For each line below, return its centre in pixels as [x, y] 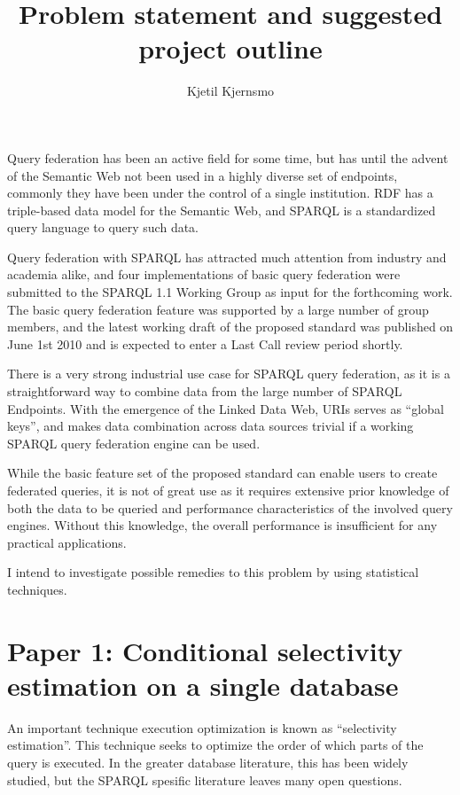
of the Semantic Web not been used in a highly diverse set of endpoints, [203, 175]
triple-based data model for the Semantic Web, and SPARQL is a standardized [222, 210]
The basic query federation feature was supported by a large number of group [218, 309]
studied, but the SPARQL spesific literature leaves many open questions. [205, 779]
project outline [230, 48]
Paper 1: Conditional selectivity [205, 650]
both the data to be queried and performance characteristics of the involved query [230, 507]
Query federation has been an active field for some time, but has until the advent [228, 157]
